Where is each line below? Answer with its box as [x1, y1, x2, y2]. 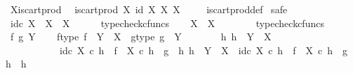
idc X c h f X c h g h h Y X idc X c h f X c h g [59, 42, 347, 57]
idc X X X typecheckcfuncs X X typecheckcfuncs [10, 15, 324, 30]
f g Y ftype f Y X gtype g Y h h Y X [10, 29, 272, 44]
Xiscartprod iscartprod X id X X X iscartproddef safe [10, 2, 288, 16]
